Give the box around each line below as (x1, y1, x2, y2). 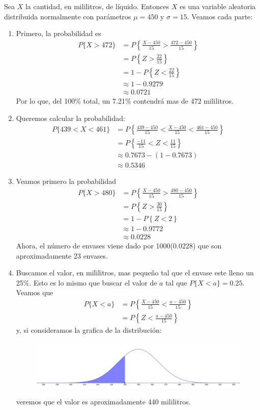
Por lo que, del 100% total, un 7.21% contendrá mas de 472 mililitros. (16, 95, 234, 106)
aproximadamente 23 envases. (16, 250, 108, 261)
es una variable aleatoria (180, 1, 256, 11)
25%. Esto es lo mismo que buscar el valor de (16, 277, 157, 288)
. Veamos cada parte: (187, 11, 253, 21)
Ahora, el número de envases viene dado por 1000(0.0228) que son (16, 240, 222, 250)
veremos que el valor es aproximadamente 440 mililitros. (16, 396, 191, 407)
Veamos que (16, 287, 53, 298)
